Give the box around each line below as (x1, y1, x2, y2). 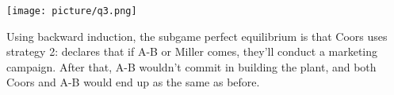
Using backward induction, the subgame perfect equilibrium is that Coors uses (6, 27, 388, 44)
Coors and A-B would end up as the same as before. (6, 74, 260, 90)
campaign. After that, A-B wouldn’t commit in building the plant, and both (6, 58, 377, 75)
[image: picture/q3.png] (6, 5, 137, 16)
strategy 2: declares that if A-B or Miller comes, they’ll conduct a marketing (6, 43, 378, 60)
